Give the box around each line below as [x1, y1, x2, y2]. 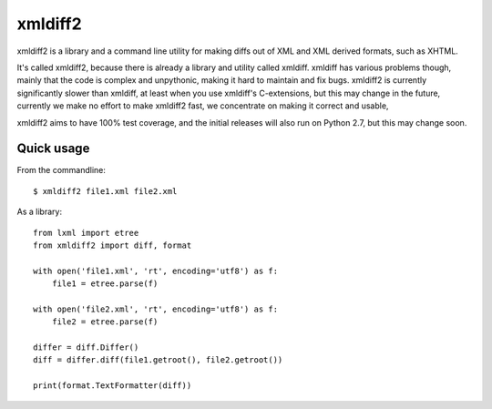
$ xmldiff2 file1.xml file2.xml [33, 186, 178, 196]
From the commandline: [16, 165, 107, 176]
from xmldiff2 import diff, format [33, 240, 192, 251]
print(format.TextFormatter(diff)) [33, 381, 192, 391]
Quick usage [16, 141, 90, 157]
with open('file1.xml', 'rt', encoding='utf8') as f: [33, 265, 278, 276]
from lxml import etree [33, 228, 139, 238]
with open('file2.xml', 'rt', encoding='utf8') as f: [33, 303, 278, 314]
